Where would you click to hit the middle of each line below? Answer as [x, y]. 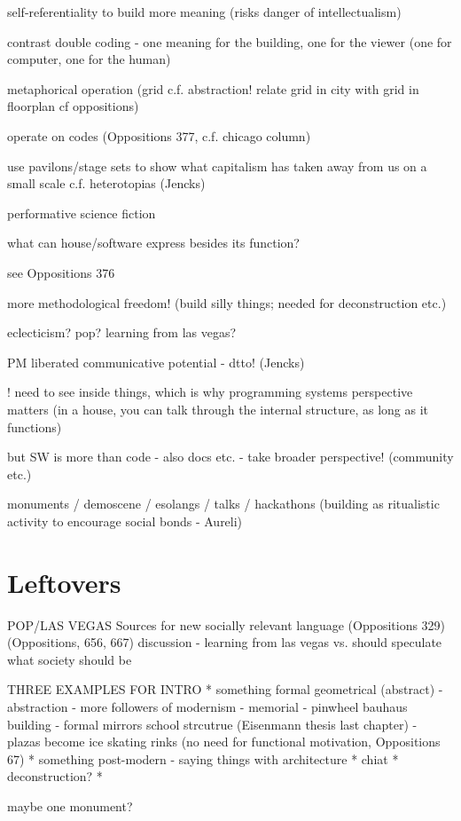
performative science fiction [82, 213]
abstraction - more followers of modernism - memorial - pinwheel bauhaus [207, 706]
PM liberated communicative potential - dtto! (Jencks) [156, 362]
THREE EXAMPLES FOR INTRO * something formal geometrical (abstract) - [225, 689]
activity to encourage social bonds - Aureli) [125, 521]
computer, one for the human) [89, 59]
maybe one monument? [70, 805]
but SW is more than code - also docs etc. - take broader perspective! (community [230, 457]
